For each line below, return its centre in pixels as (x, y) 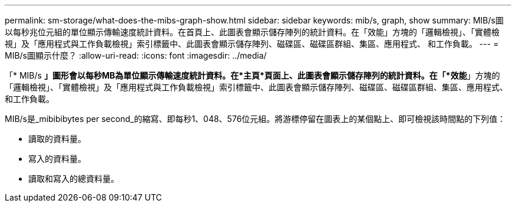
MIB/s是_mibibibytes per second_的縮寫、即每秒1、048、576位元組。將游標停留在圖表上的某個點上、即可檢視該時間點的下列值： (255, 119)
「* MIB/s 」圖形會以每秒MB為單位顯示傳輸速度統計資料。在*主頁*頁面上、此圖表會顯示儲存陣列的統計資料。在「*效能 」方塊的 (252, 75)
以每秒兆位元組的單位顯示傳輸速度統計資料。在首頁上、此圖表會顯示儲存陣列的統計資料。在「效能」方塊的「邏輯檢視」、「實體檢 (252, 32)
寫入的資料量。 (57, 159)
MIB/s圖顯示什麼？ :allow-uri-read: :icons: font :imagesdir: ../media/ (136, 55)
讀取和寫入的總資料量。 (74, 179)
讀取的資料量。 (57, 139)
